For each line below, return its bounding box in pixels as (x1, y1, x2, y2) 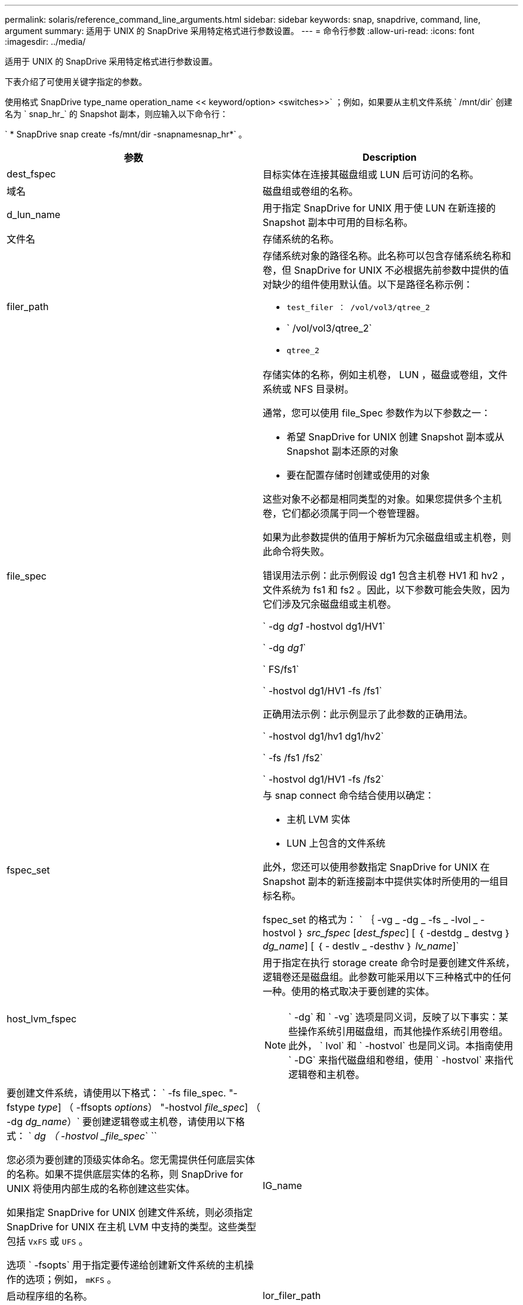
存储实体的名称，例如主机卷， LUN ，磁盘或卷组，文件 (263, 369, 508, 381)
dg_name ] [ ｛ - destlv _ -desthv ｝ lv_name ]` (263, 940, 459, 952)
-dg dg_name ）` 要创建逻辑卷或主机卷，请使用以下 (7, 1116, 236, 1128)
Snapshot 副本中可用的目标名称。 (263, 216, 413, 228)
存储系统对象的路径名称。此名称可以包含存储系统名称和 (263, 250, 512, 262)
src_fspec (306, 927, 350, 939)
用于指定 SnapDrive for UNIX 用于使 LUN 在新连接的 (263, 202, 496, 214)
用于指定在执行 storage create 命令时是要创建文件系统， (263, 957, 515, 969)
